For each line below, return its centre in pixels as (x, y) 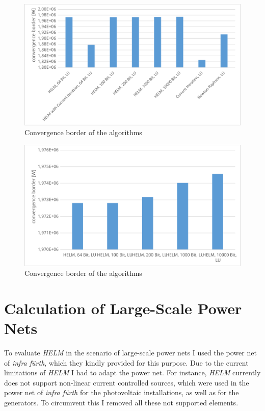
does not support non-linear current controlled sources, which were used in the (127, 382)
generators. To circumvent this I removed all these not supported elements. (121, 402)
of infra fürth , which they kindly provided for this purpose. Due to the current (126, 362)
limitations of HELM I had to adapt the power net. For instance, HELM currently (132, 373)
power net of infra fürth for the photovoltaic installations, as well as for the (122, 392)
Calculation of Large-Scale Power (123, 308)
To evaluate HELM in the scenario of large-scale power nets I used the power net (130, 353)
